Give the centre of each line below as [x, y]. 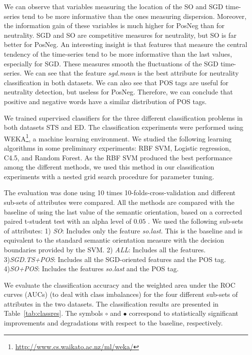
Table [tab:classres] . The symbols [54, 313]
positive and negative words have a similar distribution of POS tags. [105, 101]
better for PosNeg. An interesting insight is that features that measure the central [126, 44]
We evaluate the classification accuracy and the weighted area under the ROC [120, 285]
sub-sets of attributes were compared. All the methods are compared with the [119, 202]
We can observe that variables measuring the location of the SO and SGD [114, 6]
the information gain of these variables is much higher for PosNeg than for [114, 25]
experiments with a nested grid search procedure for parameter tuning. [109, 176]
